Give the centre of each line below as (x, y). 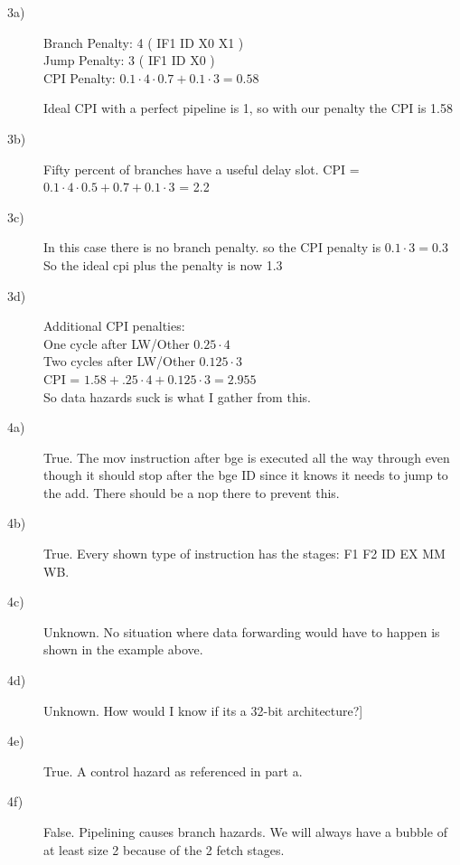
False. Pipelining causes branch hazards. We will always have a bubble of (245, 832)
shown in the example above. (123, 649)
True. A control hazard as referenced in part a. (173, 771)
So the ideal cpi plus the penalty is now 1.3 (163, 264)
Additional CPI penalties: (114, 326)
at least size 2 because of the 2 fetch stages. (164, 849)
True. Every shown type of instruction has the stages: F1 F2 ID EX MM (244, 554)
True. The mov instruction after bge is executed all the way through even (247, 457)
